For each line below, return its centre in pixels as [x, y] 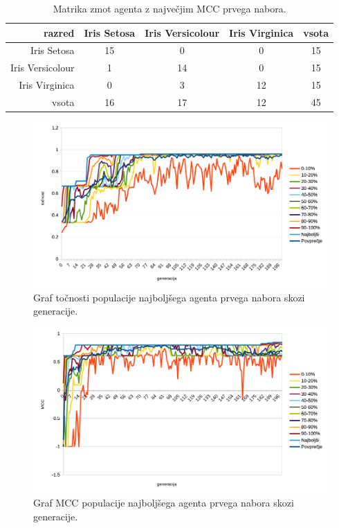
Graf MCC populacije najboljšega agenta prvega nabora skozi [164, 503]
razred [59, 32]
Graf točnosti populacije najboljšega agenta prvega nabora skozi [169, 297]
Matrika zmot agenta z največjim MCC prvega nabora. [169, 8]
